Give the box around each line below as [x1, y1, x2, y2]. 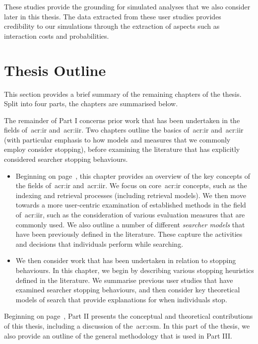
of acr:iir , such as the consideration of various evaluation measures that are [15, 209, 245, 220]
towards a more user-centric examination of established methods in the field [15, 200, 246, 210]
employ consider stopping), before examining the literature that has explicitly [4, 144, 240, 154]
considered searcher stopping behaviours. [4, 154, 128, 164]
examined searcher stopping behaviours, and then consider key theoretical [15, 284, 240, 295]
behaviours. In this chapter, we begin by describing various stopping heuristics [15, 265, 254, 275]
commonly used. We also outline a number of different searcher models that [15, 219, 245, 229]
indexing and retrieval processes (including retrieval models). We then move [15, 190, 246, 200]
